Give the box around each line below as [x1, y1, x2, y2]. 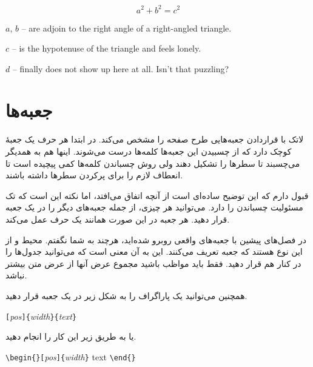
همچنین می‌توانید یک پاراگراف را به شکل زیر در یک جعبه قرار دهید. [5, 289, 247, 301]
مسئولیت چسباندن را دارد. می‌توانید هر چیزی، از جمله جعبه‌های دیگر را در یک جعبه [5, 201, 303, 214]
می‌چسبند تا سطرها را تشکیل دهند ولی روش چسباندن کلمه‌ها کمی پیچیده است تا [5, 157, 300, 169]
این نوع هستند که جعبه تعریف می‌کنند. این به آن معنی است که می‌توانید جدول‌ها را [5, 245, 303, 258]
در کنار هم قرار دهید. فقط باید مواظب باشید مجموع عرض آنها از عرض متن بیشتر [5, 257, 301, 269]
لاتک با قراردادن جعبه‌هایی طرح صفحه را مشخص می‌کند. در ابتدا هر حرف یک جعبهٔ [5, 133, 304, 146]
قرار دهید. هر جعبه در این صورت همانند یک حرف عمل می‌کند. [5, 212, 230, 225]
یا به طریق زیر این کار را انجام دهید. [5, 330, 136, 343]
